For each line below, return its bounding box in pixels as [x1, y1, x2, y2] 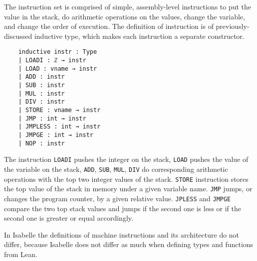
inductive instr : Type [18, 48, 97, 56]
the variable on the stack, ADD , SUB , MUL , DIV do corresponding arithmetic [4, 163, 228, 174]
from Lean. [4, 249, 37, 259]
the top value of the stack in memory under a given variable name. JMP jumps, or [4, 183, 253, 194]
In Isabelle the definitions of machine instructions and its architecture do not [4, 229, 240, 240]
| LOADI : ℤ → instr [18, 57, 86, 64]
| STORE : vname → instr [18, 106, 101, 114]
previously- [216, 21, 250, 31]
